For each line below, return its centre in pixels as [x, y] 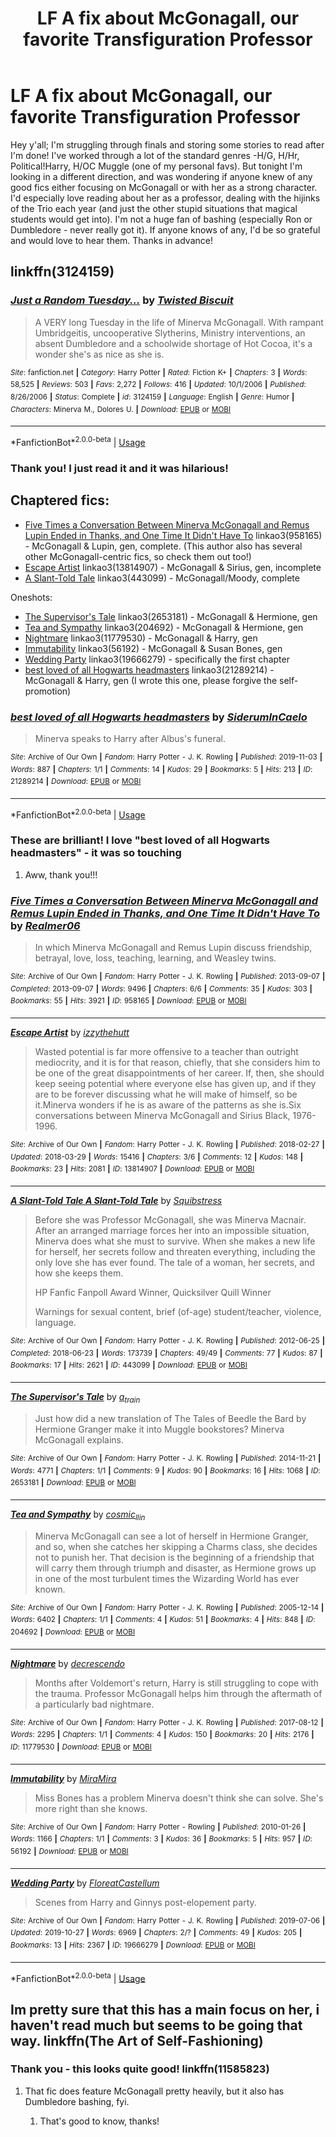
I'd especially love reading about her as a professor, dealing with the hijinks [165, 198]
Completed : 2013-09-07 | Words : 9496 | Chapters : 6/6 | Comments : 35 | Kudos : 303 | [161, 988]
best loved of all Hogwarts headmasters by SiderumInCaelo [159, 717]
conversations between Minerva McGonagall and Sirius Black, [162, 1116]
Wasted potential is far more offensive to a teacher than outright [166, 1052]
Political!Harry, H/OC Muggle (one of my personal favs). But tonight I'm [156, 166]
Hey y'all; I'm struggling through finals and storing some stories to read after [167, 144]
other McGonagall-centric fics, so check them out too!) [138, 556]
